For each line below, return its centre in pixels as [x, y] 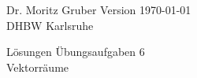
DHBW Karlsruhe [50, 25]
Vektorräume [38, 67]
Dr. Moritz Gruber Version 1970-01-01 [99, 9]
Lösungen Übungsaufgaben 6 [76, 52]
